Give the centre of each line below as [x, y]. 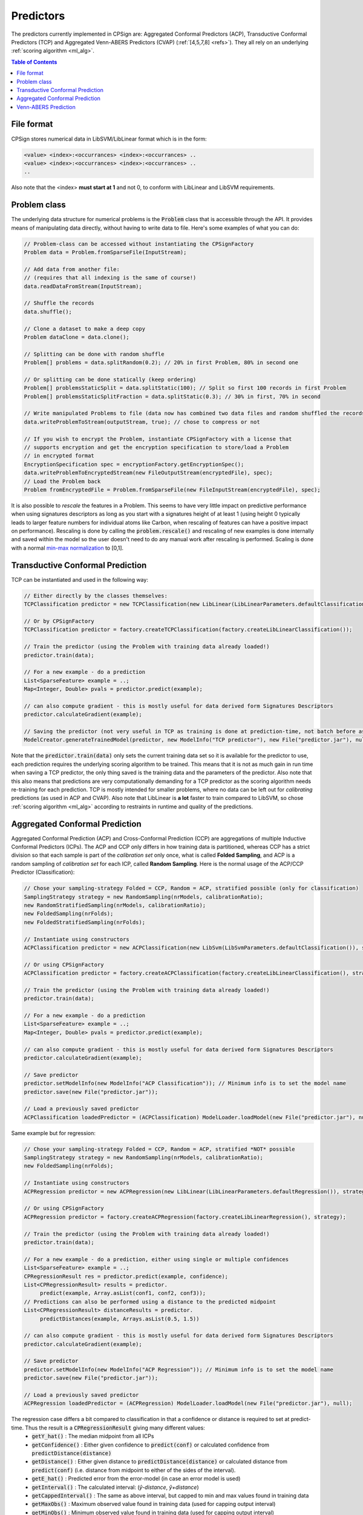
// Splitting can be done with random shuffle [94, 354]
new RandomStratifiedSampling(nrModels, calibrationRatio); [115, 905]
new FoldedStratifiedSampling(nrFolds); [84, 922]
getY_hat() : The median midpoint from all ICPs [93, 1436]
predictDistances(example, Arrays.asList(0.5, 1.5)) [119, 1319]
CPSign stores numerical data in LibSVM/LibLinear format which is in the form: [109, 139]
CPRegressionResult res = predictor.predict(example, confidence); [126, 1276]
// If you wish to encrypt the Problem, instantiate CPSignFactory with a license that [158, 439]
